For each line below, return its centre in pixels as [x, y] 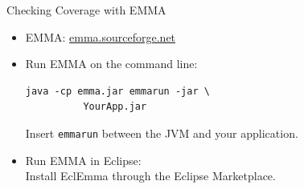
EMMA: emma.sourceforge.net [101, 36]
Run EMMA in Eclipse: [83, 160]
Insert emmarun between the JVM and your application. [162, 133]
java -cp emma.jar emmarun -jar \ [117, 91]
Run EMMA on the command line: [111, 64]
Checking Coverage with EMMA [86, 10]
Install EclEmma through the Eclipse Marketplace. [150, 176]
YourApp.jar [115, 107]
